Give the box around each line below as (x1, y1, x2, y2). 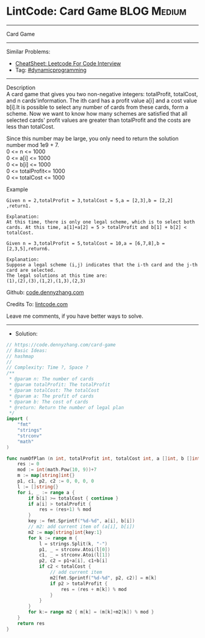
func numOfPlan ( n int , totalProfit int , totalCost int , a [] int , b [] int (6, 455, 201, 462)
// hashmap (6, 353, 34, 359)
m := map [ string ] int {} (17, 473, 75, 479)
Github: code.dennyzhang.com (6, 288, 84, 296)
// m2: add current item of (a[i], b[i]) (28, 524, 135, 530)
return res (17, 620, 45, 626)
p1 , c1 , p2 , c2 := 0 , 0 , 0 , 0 (17, 478, 95, 484)
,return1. (6, 203, 32, 209)
